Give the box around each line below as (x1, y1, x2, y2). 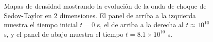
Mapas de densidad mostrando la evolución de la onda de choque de (4, 1, 207, 10)
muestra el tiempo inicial (4, 20, 78, 30)
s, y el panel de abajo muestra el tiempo (4, 29, 124, 39)
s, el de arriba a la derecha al (97, 20, 184, 30)
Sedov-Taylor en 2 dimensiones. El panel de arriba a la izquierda (4, 10, 196, 20)
